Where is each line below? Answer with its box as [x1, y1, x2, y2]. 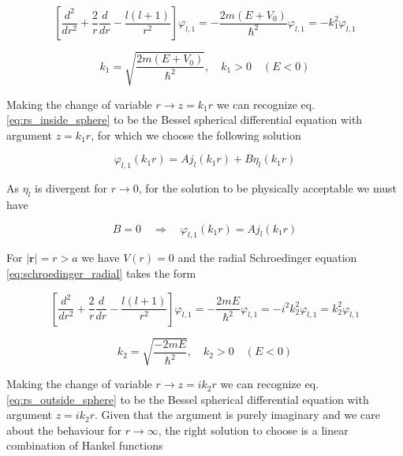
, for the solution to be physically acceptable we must [138, 180, 397, 196]
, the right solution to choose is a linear [158, 421, 349, 438]
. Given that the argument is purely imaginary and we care [94, 406, 380, 423]
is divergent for [35, 180, 107, 196]
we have [81, 249, 120, 266]
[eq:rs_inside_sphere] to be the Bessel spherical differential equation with [6, 111, 363, 128]
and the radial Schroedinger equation [177, 249, 357, 266]
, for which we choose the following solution [91, 126, 301, 143]
